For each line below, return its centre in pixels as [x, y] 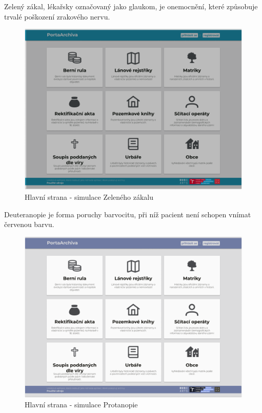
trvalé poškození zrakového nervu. [57, 16]
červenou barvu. [29, 224]
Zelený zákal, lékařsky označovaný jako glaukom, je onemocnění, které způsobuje [131, 6]
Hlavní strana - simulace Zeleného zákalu [89, 196]
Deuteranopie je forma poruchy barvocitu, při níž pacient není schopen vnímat [128, 214]
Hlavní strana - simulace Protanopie [81, 405]
